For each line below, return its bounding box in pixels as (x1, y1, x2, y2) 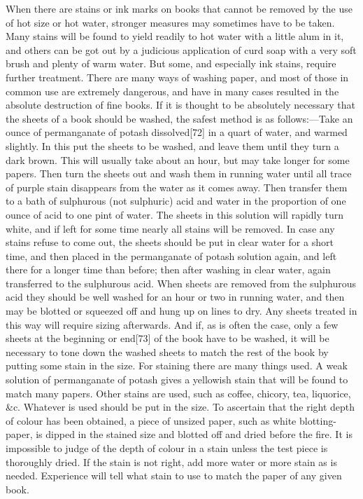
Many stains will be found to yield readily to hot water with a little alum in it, (6, 29, 344, 43)
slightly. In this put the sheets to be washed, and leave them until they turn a (6, 138, 339, 153)
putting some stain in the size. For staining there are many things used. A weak (6, 358, 348, 373)
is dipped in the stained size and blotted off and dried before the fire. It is (36, 427, 353, 442)
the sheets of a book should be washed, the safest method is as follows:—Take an (6, 111, 353, 125)
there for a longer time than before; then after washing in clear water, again (6, 262, 331, 277)
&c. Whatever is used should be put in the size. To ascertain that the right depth (6, 399, 355, 414)
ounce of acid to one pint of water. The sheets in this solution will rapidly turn (6, 207, 344, 221)
